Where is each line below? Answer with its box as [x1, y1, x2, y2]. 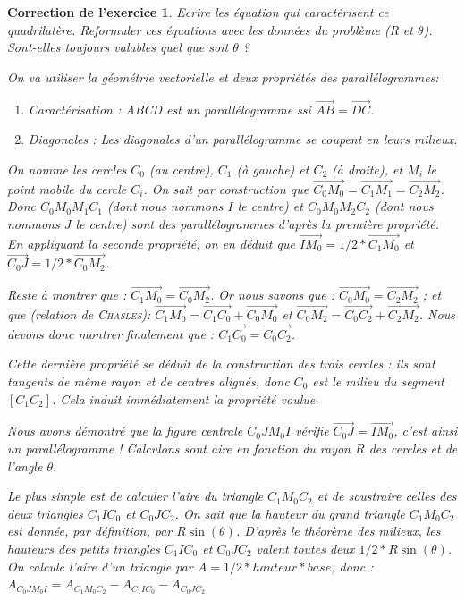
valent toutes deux [256, 539, 355, 557]
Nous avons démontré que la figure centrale [7, 421, 243, 440]
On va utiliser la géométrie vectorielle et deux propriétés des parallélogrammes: [7, 67, 439, 86]
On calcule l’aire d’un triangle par [7, 556, 193, 575]
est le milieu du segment [312, 372, 444, 391]
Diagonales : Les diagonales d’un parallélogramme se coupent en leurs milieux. [28, 130, 458, 148]
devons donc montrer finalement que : [7, 324, 215, 343]
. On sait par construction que [143, 179, 309, 198]
